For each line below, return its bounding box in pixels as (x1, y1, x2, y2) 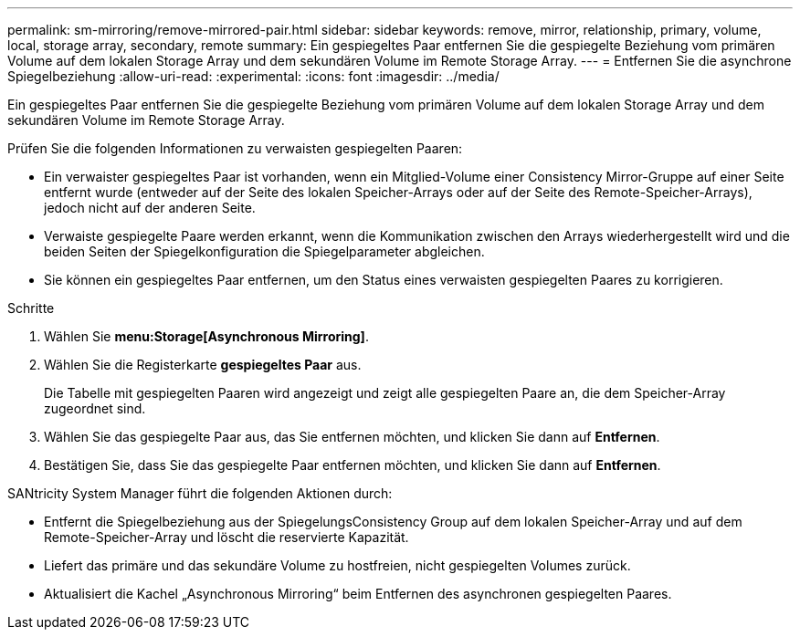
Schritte (7, 300, 55, 316)
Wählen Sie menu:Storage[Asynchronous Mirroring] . (44, 329, 369, 344)
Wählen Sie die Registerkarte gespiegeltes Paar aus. (44, 357, 362, 372)
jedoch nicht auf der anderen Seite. (44, 200, 256, 215)
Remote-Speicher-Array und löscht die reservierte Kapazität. (44, 529, 409, 545)
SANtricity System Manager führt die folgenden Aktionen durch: (7, 486, 393, 501)
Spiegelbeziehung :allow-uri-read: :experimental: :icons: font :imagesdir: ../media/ (7, 68, 500, 84)
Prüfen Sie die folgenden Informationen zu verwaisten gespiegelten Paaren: (7, 141, 463, 156)
